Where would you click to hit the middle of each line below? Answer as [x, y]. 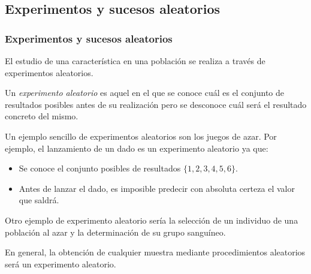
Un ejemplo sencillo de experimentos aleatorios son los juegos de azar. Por [141, 136]
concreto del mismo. [42, 116]
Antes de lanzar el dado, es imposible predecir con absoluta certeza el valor [157, 188]
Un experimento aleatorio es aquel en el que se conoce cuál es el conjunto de [144, 93]
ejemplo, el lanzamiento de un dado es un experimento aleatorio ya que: [137, 148]
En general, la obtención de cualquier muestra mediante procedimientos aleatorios [155, 252]
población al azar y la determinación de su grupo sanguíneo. [115, 232]
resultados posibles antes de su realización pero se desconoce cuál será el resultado [156, 104]
